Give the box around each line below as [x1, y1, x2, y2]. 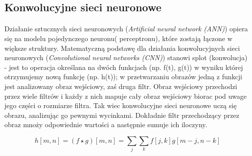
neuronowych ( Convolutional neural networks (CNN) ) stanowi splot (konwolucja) [4, 52, 248, 63]
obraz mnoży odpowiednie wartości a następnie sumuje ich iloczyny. [4, 119, 207, 130]
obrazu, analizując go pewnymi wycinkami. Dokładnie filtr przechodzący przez [4, 110, 239, 120]
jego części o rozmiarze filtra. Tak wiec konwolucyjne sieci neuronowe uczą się [4, 100, 237, 111]
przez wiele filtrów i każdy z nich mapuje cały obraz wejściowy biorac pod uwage [4, 90, 247, 101]
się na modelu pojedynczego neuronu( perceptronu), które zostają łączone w [4, 33, 232, 43]
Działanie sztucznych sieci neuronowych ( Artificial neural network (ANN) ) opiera [4, 23, 248, 34]
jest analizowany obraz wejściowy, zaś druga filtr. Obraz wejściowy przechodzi [4, 81, 237, 91]
